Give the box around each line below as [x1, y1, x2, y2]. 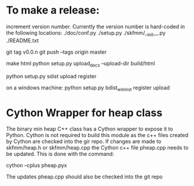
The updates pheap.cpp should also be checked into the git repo [6, 173, 163, 180]
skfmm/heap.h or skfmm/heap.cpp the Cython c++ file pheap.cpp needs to [6, 144, 189, 151]
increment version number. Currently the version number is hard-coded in [6, 23, 185, 30]
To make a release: [6, 4, 100, 17]
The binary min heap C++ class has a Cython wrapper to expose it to [6, 125, 173, 132]
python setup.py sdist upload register [6, 72, 97, 79]
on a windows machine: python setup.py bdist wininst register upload [6, 84, 170, 92]
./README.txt [6, 36, 39, 44]
